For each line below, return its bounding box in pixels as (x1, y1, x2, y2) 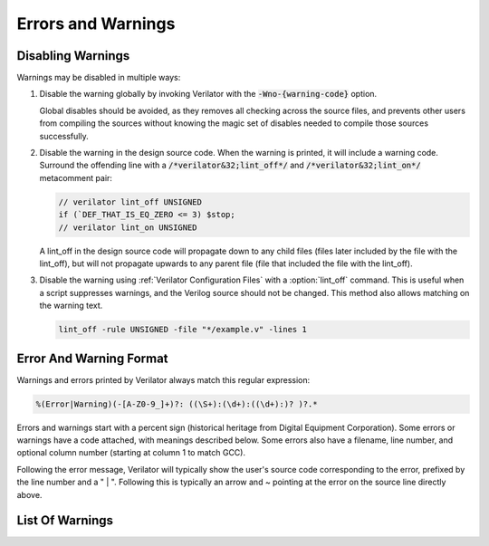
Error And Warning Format (16, 350, 168, 366)
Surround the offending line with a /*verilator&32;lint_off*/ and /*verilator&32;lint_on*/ (39, 159, 421, 171)
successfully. (39, 130, 90, 141)
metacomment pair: (39, 172, 113, 183)
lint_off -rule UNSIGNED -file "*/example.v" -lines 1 (58, 324, 307, 335)
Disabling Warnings (16, 48, 130, 63)
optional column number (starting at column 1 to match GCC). (16, 447, 246, 458)
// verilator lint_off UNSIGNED (58, 196, 203, 207)
